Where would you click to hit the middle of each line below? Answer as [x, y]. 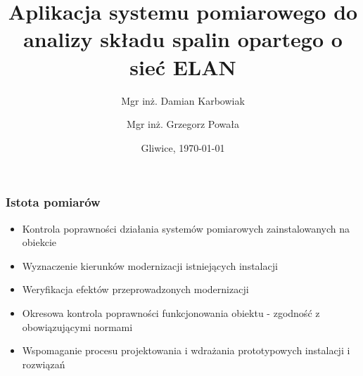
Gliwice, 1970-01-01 [183, 147]
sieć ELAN [183, 66]
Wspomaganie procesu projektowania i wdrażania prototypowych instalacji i [186, 350]
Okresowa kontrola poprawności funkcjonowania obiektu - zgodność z [171, 312]
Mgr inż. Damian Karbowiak [183, 100]
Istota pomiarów [53, 202]
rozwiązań [44, 364]
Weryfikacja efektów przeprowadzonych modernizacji [135, 289]
